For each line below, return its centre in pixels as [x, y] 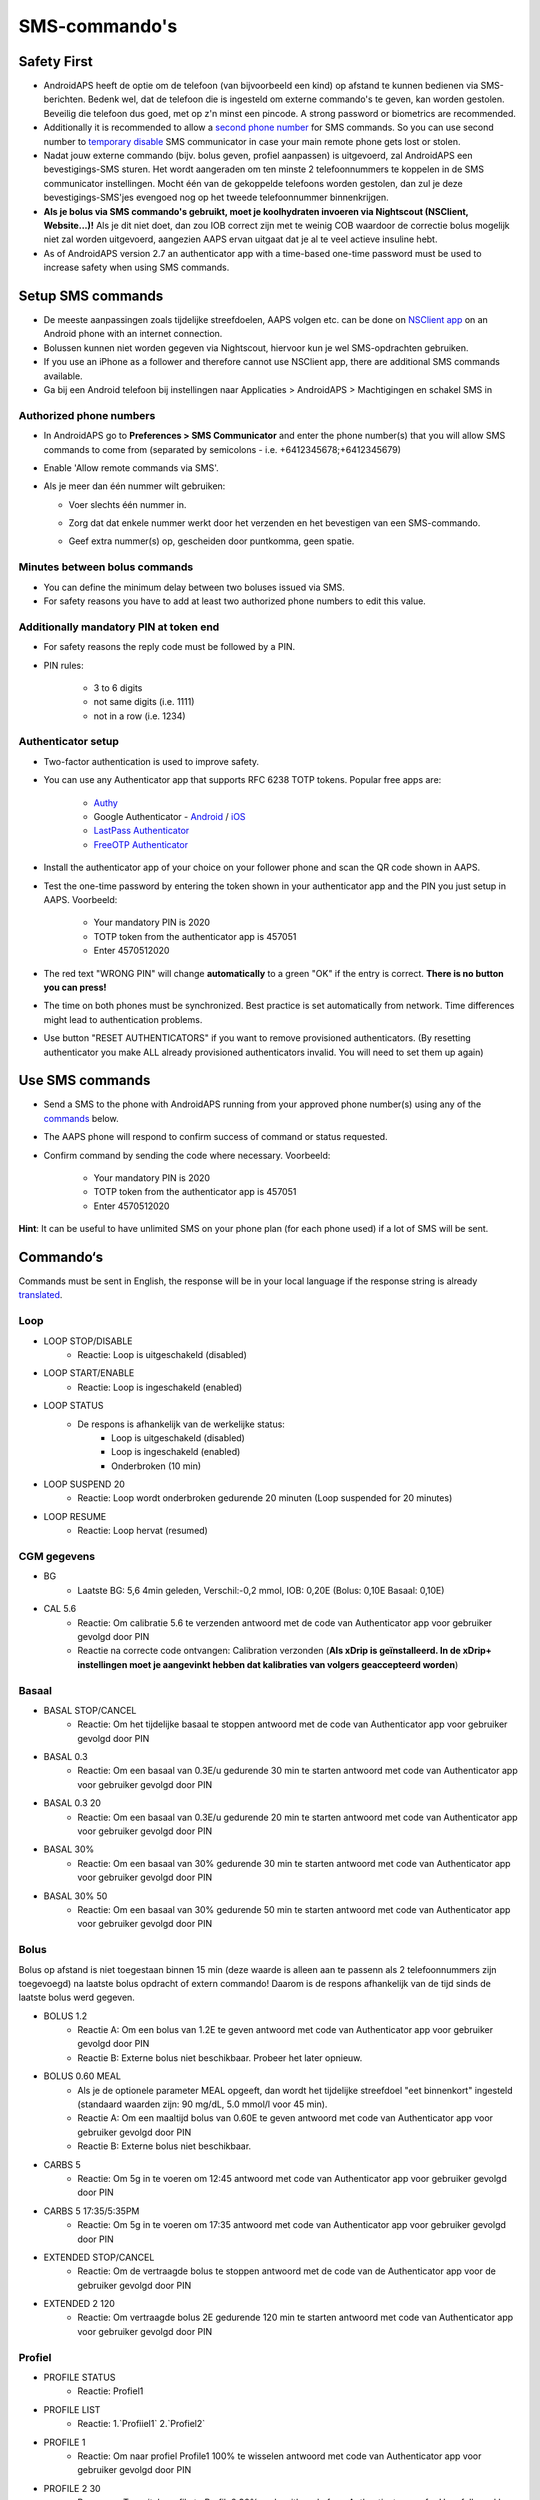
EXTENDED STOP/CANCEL [99, 2257]
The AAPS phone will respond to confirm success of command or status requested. [216, 1137]
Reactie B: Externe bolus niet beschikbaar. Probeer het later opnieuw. [220, 2057]
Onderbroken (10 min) [156, 1466]
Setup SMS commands [91, 295]
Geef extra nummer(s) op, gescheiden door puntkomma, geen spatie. [211, 541]
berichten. [64, 99]
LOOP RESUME [75, 1516]
